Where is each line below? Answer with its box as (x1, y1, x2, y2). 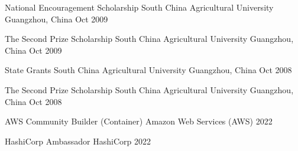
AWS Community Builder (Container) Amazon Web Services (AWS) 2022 (5, 115, 273, 127)
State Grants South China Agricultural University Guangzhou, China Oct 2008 (5, 64, 292, 76)
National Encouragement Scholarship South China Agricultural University (5, 1, 274, 13)
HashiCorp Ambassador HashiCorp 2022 (5, 134, 151, 147)
